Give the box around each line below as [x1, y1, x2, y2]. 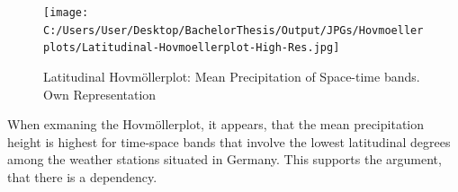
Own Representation [43, 84, 157, 103]
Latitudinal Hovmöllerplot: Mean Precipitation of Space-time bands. [43, 66, 420, 85]
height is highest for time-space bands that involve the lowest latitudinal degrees [7, 132, 451, 151]
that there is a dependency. [7, 167, 157, 186]
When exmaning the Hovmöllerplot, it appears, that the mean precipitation [7, 115, 425, 134]
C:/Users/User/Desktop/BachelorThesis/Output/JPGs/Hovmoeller [43, 23, 424, 37]
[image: [43, 6, 89, 19]
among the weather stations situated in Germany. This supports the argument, [7, 150, 442, 169]
